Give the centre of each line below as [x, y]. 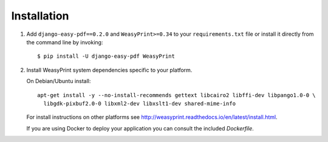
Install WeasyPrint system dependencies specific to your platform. [109, 70]
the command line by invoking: [65, 42]
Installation [40, 16]
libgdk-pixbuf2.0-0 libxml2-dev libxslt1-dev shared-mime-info [140, 103]
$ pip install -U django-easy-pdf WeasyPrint [106, 56]
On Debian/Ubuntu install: [59, 81]
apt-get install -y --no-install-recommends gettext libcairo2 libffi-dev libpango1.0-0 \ [176, 95]
